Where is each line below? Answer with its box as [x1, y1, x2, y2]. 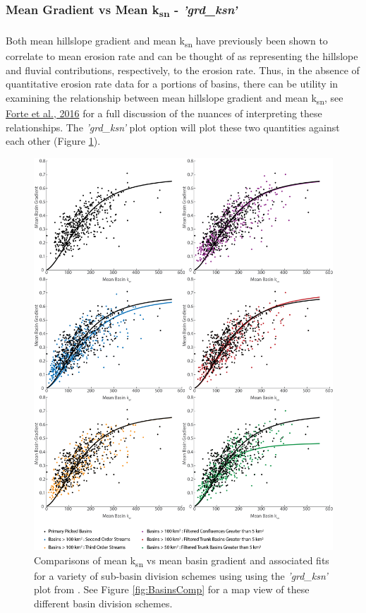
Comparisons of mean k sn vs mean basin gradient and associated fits [34, 552, 329, 569]
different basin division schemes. [34, 595, 173, 610]
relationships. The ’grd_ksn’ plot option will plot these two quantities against [6, 119, 340, 134]
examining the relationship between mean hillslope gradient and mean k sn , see [6, 90, 343, 107]
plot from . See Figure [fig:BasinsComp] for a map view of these [34, 582, 310, 597]
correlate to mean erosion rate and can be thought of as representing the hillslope [6, 49, 358, 64]
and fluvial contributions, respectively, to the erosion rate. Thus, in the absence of [6, 62, 360, 77]
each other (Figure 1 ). [6, 133, 101, 148]
